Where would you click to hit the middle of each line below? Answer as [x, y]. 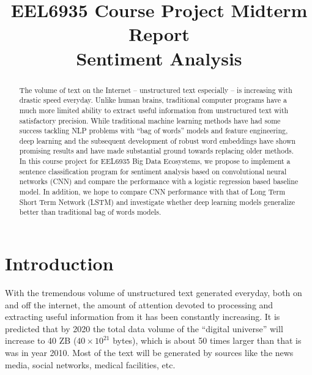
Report [159, 34]
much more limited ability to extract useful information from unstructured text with [154, 110]
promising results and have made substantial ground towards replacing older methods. [157, 151]
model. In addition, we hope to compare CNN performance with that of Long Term [152, 192]
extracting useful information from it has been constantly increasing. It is [143, 317]
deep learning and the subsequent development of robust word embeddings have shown [158, 140]
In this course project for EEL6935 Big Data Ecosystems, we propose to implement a [155, 161]
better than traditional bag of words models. [90, 212]
